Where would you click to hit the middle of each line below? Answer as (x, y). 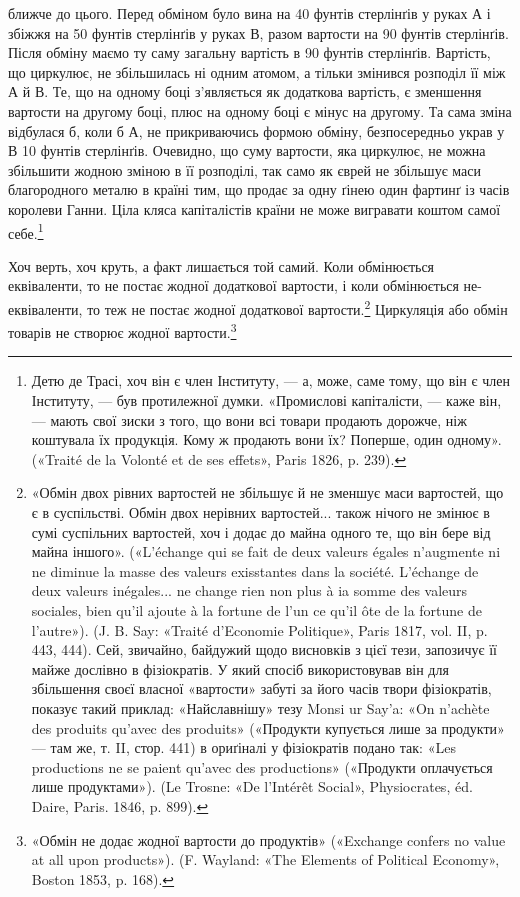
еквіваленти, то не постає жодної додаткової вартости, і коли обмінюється (233, 285)
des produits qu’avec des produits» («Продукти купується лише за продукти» (268, 727)
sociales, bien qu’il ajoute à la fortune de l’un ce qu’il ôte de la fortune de (256, 610)
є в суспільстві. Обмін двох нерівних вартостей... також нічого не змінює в (260, 512)
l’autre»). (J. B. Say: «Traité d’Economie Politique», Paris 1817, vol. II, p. (259, 629)
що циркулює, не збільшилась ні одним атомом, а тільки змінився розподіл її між (257, 71)
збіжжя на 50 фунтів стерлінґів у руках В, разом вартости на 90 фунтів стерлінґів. (258, 32)
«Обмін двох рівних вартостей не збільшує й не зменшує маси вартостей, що (267, 492)
